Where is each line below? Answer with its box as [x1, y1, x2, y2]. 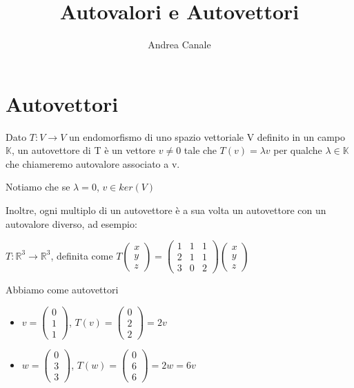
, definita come [50, 248, 113, 262]
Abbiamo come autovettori [6, 282, 119, 297]
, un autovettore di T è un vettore [11, 143, 156, 157]
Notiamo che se [6, 180, 70, 194]
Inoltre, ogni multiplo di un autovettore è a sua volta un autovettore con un [6, 203, 326, 217]
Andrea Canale [148, 37, 211, 52]
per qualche [273, 143, 322, 157]
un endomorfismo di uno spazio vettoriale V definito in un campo [68, 129, 346, 144]
